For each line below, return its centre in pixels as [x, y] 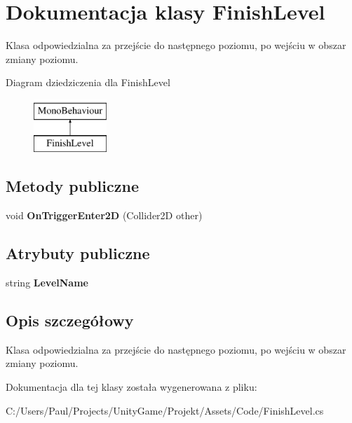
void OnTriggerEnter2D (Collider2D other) [104, 215]
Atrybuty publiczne [78, 253]
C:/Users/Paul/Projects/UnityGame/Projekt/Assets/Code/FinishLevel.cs [165, 410]
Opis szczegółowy [70, 320]
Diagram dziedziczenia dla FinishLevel [88, 82]
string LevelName [47, 283]
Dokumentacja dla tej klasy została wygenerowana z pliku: [131, 387]
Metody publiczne [72, 186]
